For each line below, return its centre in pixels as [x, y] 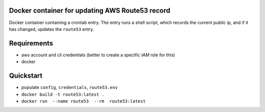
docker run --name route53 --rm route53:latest [83, 101]
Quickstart [26, 76]
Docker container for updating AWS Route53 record [90, 11]
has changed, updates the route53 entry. [52, 29]
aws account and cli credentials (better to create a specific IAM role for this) [98, 55]
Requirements [31, 43]
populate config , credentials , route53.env [69, 88]
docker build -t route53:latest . [63, 94]
